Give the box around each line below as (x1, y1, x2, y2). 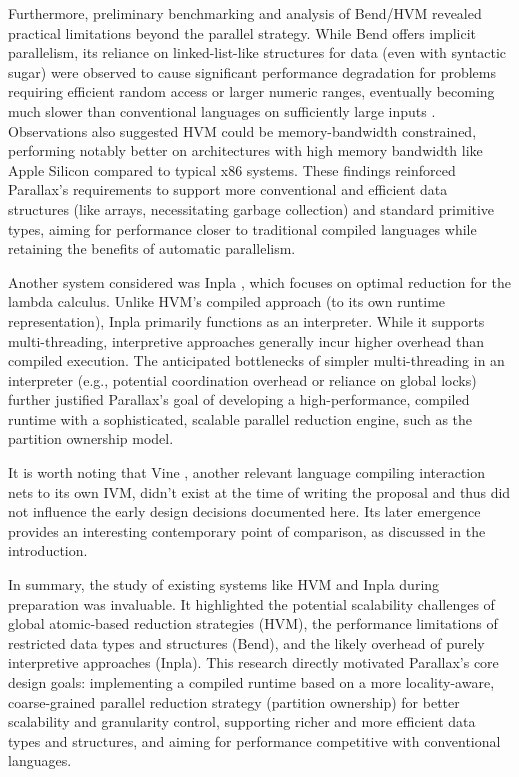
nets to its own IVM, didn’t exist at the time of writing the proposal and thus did (8, 481, 511, 502)
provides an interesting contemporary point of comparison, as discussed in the (8, 520, 486, 541)
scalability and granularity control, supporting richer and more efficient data (8, 711, 476, 732)
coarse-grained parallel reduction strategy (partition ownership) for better (8, 691, 460, 712)
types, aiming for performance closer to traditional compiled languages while (8, 218, 477, 239)
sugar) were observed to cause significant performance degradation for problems (8, 61, 496, 82)
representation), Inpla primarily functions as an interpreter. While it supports (8, 310, 485, 331)
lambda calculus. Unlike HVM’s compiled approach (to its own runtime (8, 291, 446, 312)
